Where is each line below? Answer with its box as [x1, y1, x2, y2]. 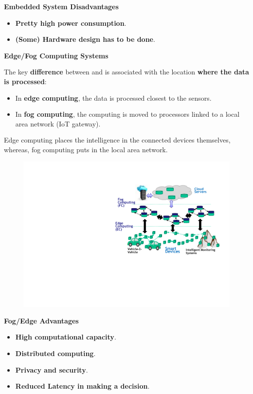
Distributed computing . [15, 348, 96, 358]
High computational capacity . [15, 332, 116, 342]
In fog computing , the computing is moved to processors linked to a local [15, 109, 240, 119]
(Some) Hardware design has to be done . [15, 34, 155, 44]
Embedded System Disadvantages [4, 1, 119, 11]
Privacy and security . [15, 364, 88, 375]
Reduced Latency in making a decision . [15, 381, 150, 391]
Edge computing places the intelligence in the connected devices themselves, [4, 135, 231, 145]
